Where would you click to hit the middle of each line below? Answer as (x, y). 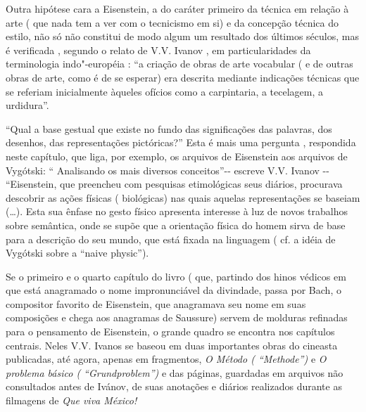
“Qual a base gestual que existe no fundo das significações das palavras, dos (169, 128)
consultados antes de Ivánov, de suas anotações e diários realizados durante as (174, 386)
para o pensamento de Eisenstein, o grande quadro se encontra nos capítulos (170, 331)
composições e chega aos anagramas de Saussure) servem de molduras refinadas (177, 317)
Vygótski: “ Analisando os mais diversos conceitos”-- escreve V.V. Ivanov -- (168, 170)
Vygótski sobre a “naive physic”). (77, 253)
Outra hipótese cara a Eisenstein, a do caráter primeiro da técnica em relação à (177, 8)
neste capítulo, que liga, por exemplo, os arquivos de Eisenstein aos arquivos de (177, 156)
